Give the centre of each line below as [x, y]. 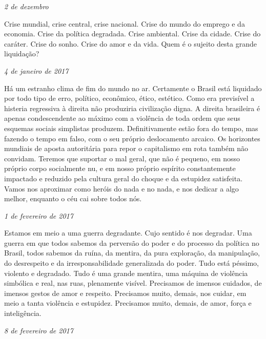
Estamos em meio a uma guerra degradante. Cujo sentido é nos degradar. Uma [128, 233]
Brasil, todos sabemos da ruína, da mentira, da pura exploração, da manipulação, [132, 253]
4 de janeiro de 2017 [36, 70]
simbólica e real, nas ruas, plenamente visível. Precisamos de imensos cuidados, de [133, 283]
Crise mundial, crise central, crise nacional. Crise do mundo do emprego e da [125, 23]
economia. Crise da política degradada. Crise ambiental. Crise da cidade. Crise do [132, 34]
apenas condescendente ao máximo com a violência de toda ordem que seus [122, 118]
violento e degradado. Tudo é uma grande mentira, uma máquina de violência [126, 273]
